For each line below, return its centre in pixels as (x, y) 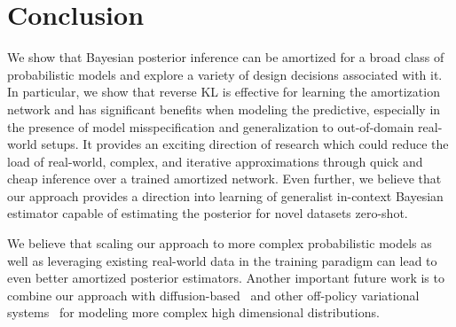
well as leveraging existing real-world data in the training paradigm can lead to (222, 260)
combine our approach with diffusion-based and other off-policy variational (213, 295)
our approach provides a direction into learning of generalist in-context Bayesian (225, 195)
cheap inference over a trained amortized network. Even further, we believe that (224, 179)
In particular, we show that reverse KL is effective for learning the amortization (224, 92)
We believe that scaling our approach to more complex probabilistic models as (220, 243)
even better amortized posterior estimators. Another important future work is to (226, 278)
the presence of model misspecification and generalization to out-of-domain (211, 126)
